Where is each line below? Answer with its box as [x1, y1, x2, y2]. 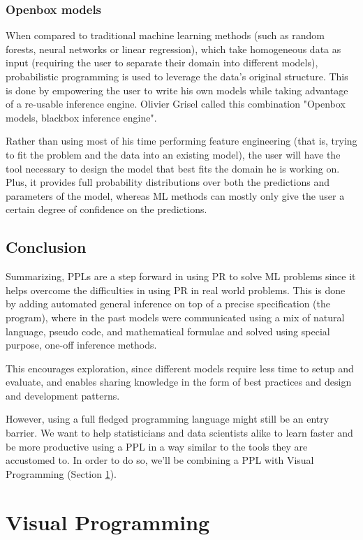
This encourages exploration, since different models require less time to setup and [6, 360, 354, 375]
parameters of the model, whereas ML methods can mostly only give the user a [6, 188, 345, 203]
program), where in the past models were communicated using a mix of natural [6, 309, 345, 324]
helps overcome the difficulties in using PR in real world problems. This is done [6, 282, 346, 297]
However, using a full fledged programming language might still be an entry [6, 411, 329, 426]
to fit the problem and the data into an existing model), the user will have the [6, 147, 341, 161]
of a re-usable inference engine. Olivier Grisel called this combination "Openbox [6, 96, 346, 111]
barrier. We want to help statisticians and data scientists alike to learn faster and [6, 425, 353, 440]
